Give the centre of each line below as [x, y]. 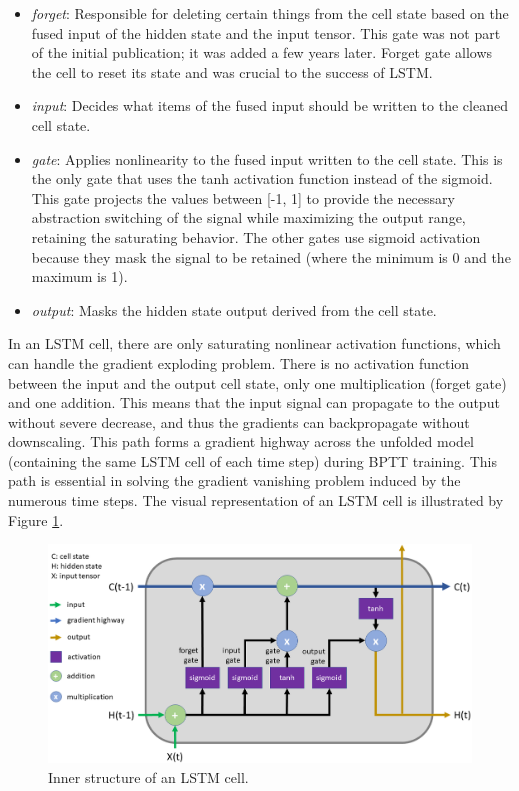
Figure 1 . [36, 519]
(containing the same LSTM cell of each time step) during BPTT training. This [252, 460]
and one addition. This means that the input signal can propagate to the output [254, 402]
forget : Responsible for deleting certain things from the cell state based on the [270, 13]
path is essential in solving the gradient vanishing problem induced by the [234, 480]
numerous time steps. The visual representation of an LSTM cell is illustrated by [256, 500]
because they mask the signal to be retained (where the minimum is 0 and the [271, 256]
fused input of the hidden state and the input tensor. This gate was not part [266, 32]
